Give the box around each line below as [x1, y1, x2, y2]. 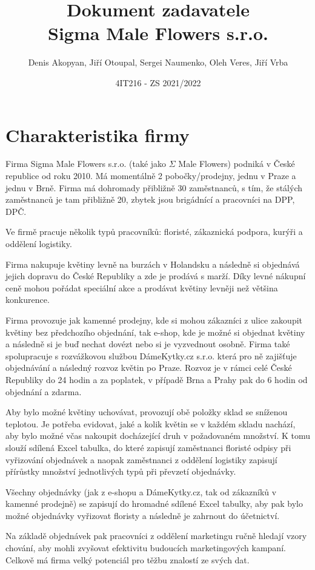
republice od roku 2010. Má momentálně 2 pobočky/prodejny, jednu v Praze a [5, 169, 296, 182]
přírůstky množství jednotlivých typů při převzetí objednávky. [5, 465, 236, 478]
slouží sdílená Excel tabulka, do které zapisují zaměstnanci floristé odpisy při [5, 441, 291, 453]
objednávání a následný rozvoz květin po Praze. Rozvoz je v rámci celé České [5, 361, 292, 374]
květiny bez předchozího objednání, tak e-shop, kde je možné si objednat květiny [5, 325, 305, 338]
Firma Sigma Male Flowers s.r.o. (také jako [5, 157, 167, 170]
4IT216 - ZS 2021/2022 [115, 76, 201, 89]
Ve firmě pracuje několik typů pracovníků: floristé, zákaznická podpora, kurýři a [5, 225, 303, 238]
